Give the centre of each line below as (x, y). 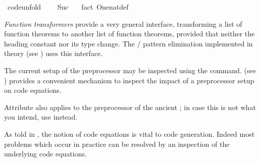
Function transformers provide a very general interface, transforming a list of (123, 23)
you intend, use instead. (41, 117)
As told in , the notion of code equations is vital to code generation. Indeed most (129, 133)
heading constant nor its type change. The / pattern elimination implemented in (128, 43)
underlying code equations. (45, 154)
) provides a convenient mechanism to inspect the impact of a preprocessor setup (129, 80)
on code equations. (33, 90)
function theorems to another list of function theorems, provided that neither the (129, 34)
